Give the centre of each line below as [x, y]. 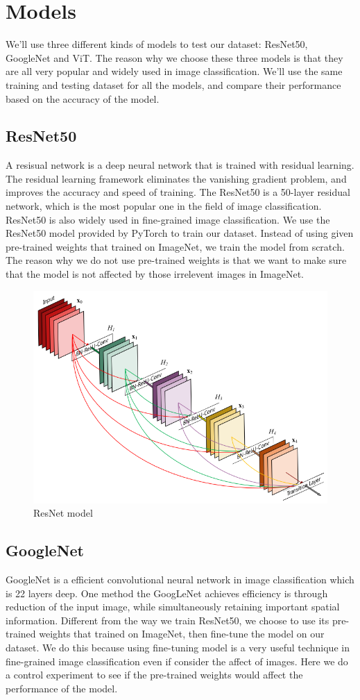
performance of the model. [62, 688]
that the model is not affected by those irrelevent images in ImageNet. [155, 274]
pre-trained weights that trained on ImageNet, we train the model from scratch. [175, 246]
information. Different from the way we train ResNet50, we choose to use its [168, 620]
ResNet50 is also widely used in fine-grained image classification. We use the [168, 219]
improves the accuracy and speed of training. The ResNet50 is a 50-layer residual [178, 192]
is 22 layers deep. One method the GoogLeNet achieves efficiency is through [167, 593]
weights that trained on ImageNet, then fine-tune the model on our [182, 634]
